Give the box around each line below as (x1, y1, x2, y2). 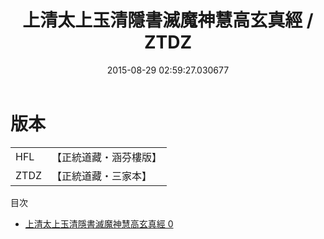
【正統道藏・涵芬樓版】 (51, 150, 163, 164)
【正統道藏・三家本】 (51, 169, 153, 183)
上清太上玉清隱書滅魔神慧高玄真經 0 (24, 217, 174, 230)
